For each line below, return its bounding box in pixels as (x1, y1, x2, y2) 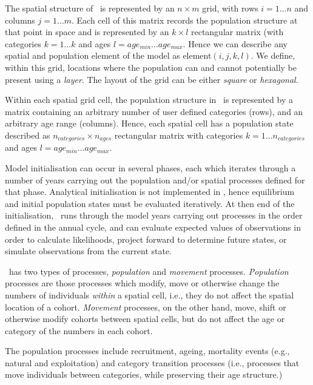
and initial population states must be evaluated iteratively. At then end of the (5, 197, 295, 209)
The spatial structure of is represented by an (5, 2, 175, 14)
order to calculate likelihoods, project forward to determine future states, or (5, 232, 287, 245)
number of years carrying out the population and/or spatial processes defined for (5, 173, 305, 186)
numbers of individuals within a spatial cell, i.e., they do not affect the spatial (5, 288, 294, 301)
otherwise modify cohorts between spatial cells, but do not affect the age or (5, 312, 285, 325)
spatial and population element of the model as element (5, 49, 212, 62)
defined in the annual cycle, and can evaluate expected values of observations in (5, 220, 301, 233)
